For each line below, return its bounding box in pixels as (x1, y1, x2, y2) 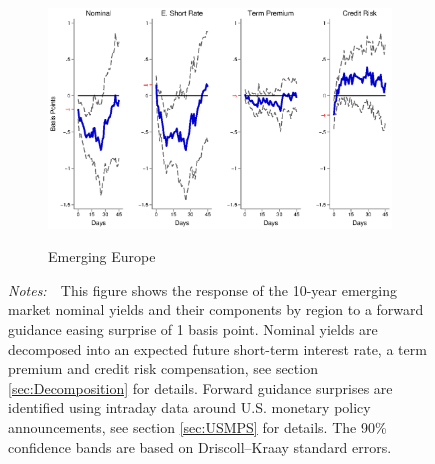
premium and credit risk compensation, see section (8, 358, 318, 379)
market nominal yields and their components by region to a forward (8, 299, 424, 320)
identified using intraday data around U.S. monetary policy (8, 397, 371, 418)
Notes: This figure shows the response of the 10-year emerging (8, 279, 397, 300)
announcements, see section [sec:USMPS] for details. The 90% (8, 417, 387, 438)
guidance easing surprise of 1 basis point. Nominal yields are (8, 319, 378, 340)
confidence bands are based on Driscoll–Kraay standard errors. (8, 436, 392, 457)
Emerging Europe (48, 246, 156, 267)
